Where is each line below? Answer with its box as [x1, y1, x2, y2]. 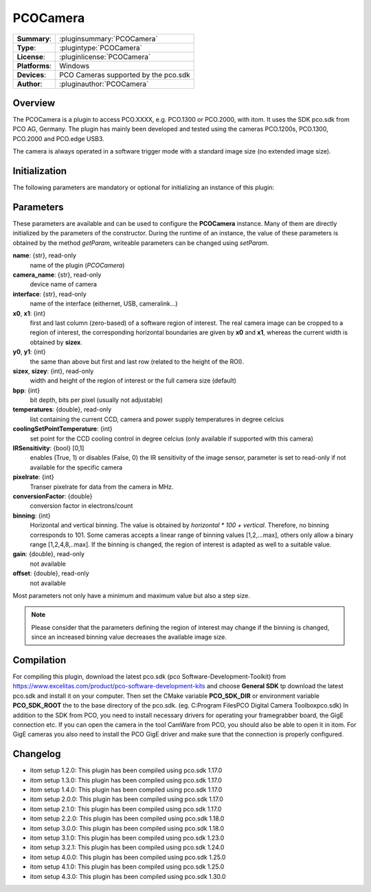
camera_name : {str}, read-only [12, 270, 102, 279]
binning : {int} [12, 511, 51, 520]
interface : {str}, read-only [12, 290, 87, 298]
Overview [12, 97, 56, 109]
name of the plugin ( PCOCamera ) [30, 261, 125, 269]
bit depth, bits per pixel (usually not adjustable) [30, 396, 163, 404]
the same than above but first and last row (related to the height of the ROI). [30, 357, 244, 365]
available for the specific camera [30, 463, 123, 471]
